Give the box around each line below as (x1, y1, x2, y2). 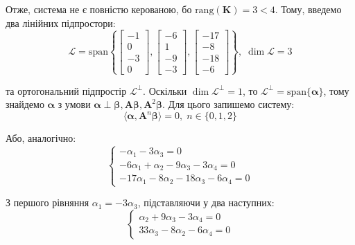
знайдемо (6, 97, 44, 111)
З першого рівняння (6, 195, 89, 210)
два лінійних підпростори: (6, 15, 116, 30)
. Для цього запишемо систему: (162, 97, 295, 111)
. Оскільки (143, 83, 187, 98)
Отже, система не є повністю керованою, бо (6, 2, 192, 16)
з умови (58, 97, 91, 111)
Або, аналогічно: (6, 131, 76, 145)
